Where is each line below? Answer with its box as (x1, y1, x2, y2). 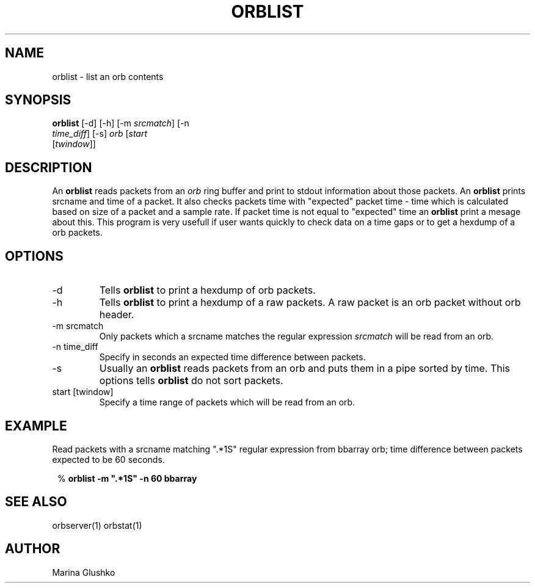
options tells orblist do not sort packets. (99, 374, 283, 387)
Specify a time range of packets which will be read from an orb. (99, 397, 355, 408)
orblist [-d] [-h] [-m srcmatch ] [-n (52, 118, 189, 129)
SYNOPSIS (5, 92, 71, 108)
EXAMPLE (5, 418, 67, 434)
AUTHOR (5, 541, 60, 557)
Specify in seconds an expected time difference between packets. (99, 352, 366, 363)
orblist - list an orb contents (52, 71, 164, 82)
